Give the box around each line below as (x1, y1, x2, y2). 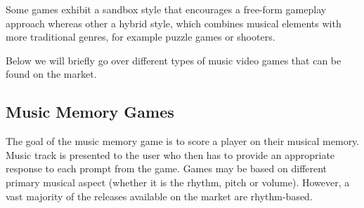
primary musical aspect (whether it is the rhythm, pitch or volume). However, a (6, 174, 350, 189)
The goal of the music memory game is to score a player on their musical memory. (6, 134, 360, 148)
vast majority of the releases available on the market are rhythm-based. (6, 188, 313, 203)
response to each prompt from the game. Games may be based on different (6, 161, 327, 176)
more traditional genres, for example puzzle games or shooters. (6, 29, 275, 44)
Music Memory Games (6, 101, 174, 123)
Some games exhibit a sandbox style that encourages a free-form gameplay (6, 2, 327, 16)
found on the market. (6, 67, 97, 81)
